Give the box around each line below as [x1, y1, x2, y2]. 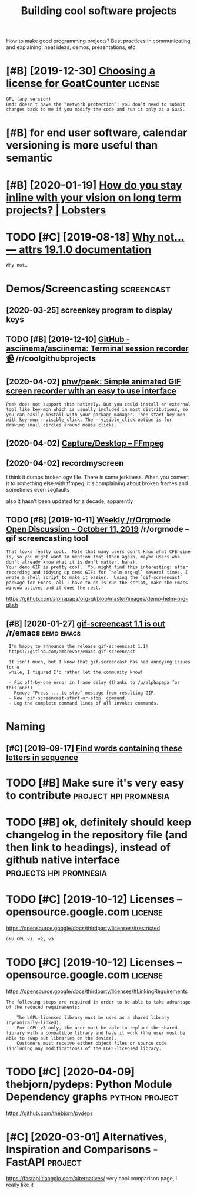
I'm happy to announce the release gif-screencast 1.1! [8, 644, 149, 650]
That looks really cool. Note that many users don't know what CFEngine [6, 549, 191, 555]
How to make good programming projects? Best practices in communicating [6, 37, 191, 45]
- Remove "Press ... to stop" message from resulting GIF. [8, 690, 157, 696]
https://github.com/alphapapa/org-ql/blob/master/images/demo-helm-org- [6, 596, 188, 603]
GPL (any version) [6, 96, 51, 103]
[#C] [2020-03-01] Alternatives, [6, 1130, 168, 1143]
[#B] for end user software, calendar [6, 126, 188, 140]
